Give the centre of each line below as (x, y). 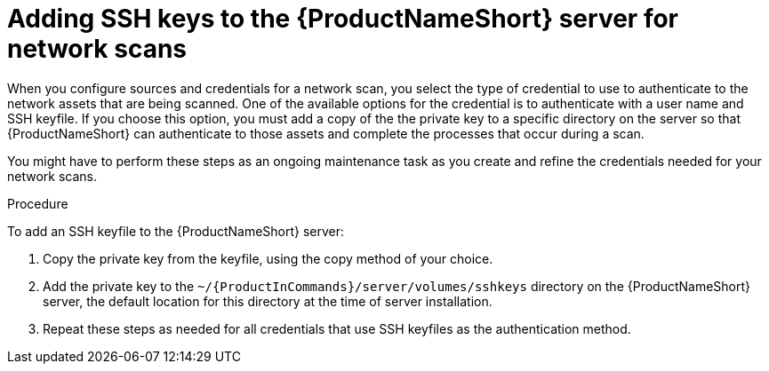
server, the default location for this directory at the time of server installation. (268, 301)
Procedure (38, 203)
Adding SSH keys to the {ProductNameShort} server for (343, 19)
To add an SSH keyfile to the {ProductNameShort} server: (176, 231)
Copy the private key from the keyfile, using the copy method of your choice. (268, 258)
